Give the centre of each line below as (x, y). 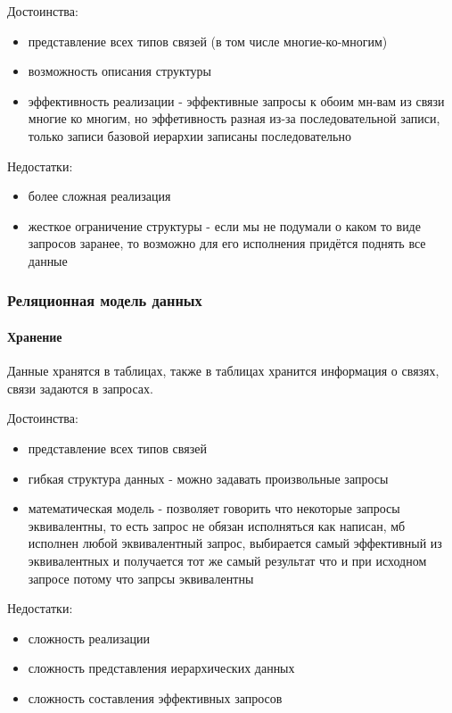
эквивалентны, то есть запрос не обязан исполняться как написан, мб (217, 525)
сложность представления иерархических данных (161, 668)
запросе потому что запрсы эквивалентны (141, 578)
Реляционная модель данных (105, 300)
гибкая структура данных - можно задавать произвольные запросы (208, 478)
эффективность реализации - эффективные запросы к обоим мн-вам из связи (236, 100)
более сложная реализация (99, 196)
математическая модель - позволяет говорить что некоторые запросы (214, 508)
